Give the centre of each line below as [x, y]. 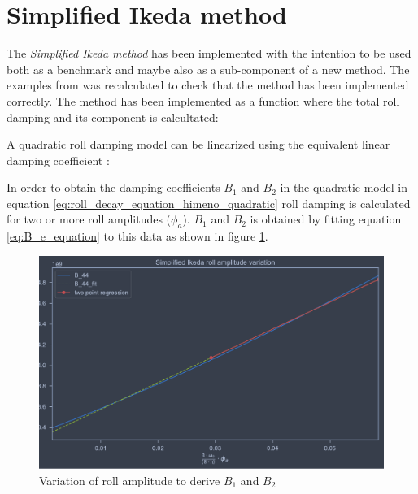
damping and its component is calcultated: [113, 117]
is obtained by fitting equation [326, 219]
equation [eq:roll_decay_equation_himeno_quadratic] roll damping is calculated [209, 203]
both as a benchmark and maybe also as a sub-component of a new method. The [208, 69]
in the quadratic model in [344, 187]
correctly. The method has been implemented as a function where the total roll [203, 100]
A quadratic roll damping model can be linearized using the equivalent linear [198, 144]
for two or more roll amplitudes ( [89, 219]
